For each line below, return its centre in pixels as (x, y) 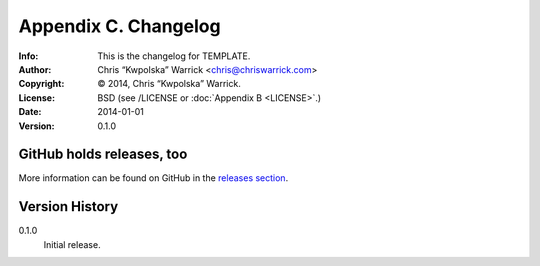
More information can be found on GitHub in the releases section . (153, 178)
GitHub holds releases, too (103, 154)
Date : (30, 112)
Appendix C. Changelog (119, 26)
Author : (35, 69)
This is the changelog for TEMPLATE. (174, 56)
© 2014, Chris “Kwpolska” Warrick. (169, 84)
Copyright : (41, 84)
